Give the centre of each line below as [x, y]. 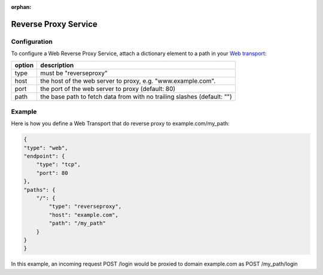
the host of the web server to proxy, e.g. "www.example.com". [128, 81]
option [24, 65]
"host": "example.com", [84, 215]
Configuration [32, 41]
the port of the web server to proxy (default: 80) [108, 89]
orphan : [21, 7]
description [57, 65]
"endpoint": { [44, 156]
